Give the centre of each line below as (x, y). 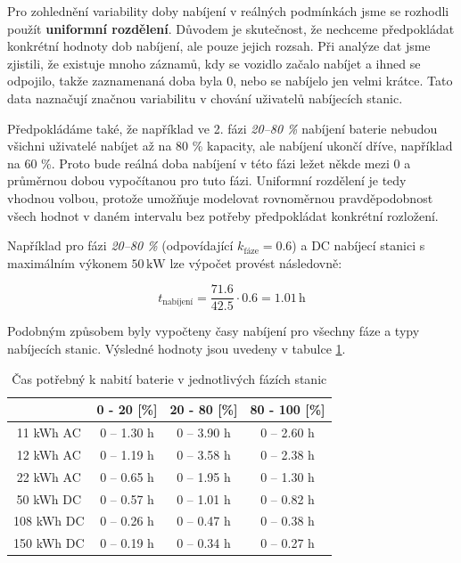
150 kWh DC (49, 543)
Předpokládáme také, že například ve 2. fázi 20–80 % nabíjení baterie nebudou (222, 128)
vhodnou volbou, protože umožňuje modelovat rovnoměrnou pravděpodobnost (220, 197)
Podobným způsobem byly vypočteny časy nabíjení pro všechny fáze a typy (214, 331)
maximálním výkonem (67, 262)
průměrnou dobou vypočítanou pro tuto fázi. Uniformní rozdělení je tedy (207, 180)
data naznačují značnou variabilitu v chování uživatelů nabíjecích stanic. (205, 98)
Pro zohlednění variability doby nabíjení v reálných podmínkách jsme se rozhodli (228, 11)
